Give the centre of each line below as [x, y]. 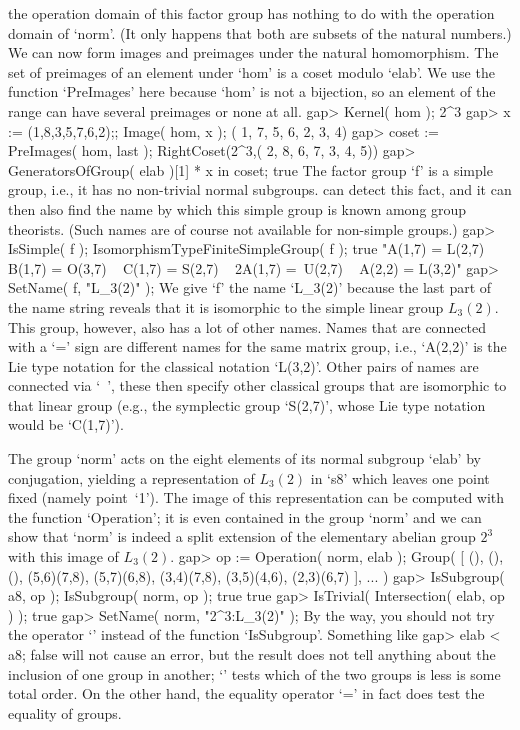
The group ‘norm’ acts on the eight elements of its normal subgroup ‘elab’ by [244, 458]
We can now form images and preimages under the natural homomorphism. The [253, 52]
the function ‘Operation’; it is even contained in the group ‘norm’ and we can [245, 516]
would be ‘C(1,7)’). [66, 424]
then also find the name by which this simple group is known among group [237, 208]
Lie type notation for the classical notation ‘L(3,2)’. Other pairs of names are [243, 365]
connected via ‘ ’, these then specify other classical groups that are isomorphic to [257, 385]
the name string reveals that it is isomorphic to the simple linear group [226, 306]
